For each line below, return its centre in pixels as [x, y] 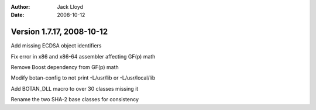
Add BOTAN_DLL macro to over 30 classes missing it [75, 88]
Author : [20, 7]
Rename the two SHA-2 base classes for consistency [75, 99]
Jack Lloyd [70, 7]
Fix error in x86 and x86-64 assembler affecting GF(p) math [83, 56]
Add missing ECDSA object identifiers [56, 46]
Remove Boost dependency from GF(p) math [65, 67]
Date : [18, 15]
